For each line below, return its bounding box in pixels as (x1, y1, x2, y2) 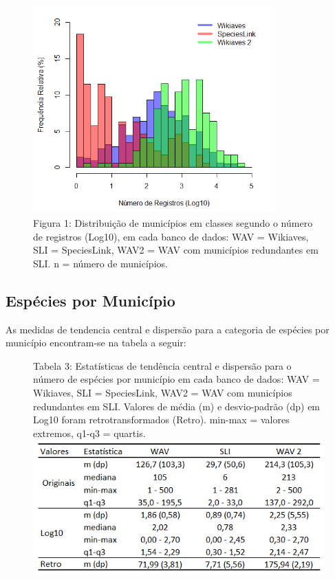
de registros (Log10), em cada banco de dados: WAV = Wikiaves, (33, 229, 309, 243)
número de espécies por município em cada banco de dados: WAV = (33, 372, 320, 386)
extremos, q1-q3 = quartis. (33, 425, 146, 440)
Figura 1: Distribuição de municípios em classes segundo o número (33, 215, 313, 230)
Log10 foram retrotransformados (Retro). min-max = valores (33, 412, 290, 427)
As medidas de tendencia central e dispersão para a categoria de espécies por (6, 322, 329, 336)
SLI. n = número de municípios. (33, 256, 168, 270)
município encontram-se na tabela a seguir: (6, 335, 186, 350)
